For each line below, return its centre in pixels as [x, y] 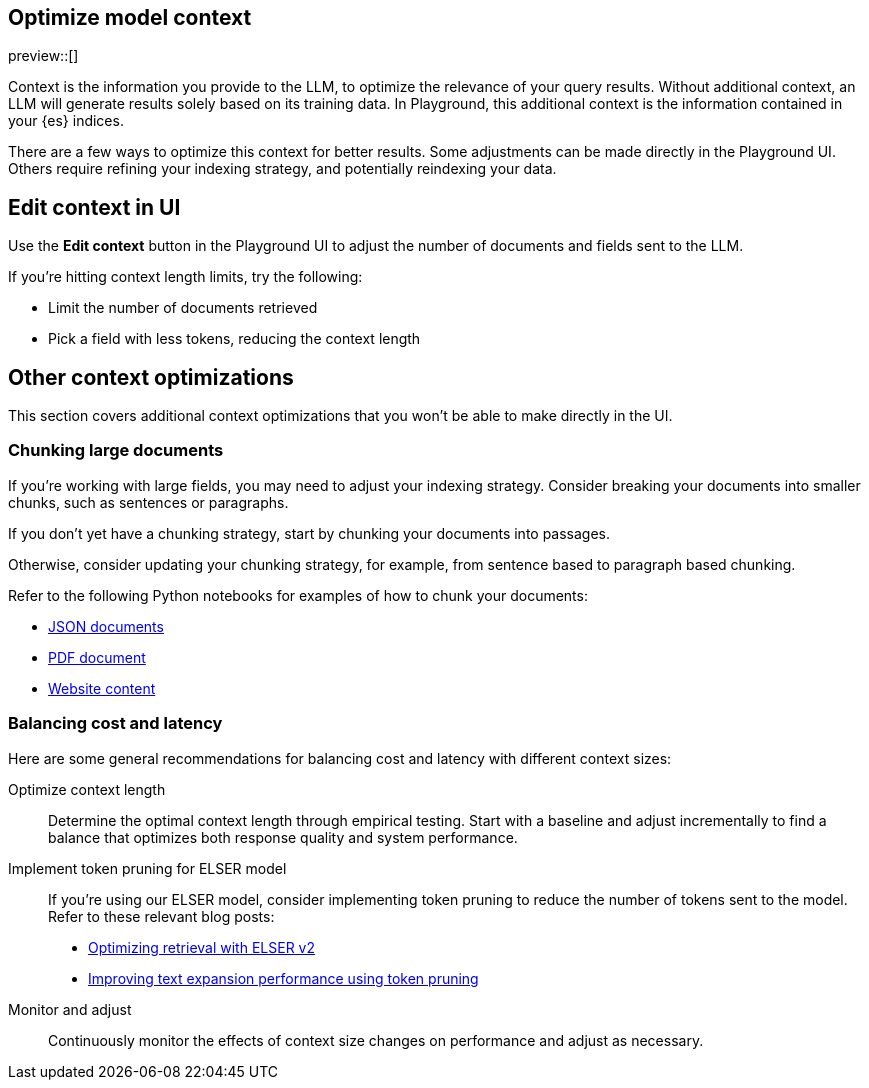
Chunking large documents [116, 450]
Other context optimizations [151, 377]
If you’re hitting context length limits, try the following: [185, 277]
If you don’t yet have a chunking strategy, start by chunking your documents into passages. [309, 533]
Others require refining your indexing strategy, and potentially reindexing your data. [282, 169]
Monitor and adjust [70, 1009]
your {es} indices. [66, 121]
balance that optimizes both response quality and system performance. [283, 837]
